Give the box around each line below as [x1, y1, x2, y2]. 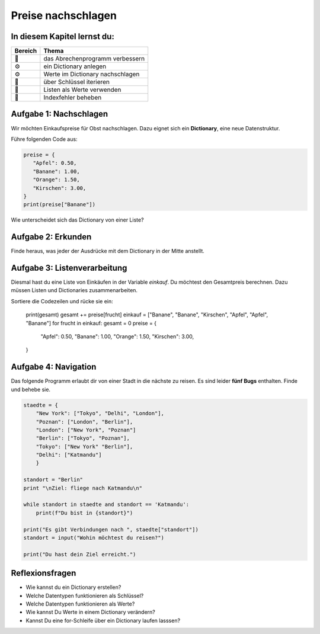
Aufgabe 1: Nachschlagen [11, 109, 108, 119]
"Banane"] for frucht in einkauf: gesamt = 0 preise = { [25, 319, 157, 326]
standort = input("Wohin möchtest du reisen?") [23, 534, 164, 541]
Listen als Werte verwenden [43, 86, 121, 94]
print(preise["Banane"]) [23, 201, 96, 208]
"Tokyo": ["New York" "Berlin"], [36, 443, 133, 450]
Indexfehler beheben [43, 94, 102, 102]
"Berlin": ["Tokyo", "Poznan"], [36, 435, 130, 441]
